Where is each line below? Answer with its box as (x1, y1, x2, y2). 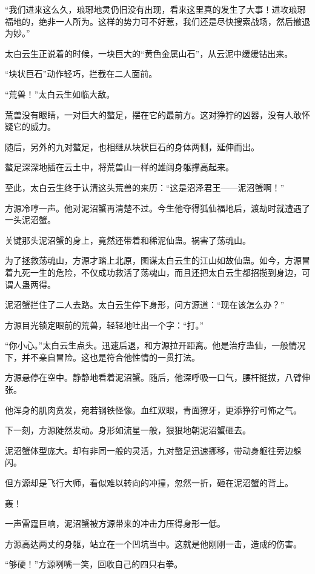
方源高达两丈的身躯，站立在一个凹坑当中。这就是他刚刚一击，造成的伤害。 (5, 537, 302, 550)
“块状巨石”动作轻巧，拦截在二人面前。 (5, 67, 157, 80)
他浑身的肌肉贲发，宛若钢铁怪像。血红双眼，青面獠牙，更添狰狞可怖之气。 (5, 403, 302, 416)
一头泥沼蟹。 (5, 213, 56, 226)
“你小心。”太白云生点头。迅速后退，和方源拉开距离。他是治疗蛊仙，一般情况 (5, 339, 306, 352)
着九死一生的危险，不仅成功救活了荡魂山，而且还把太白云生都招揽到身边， (5, 265, 302, 278)
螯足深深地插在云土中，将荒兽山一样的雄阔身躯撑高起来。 (5, 161, 234, 173)
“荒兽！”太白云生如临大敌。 (5, 87, 115, 100)
